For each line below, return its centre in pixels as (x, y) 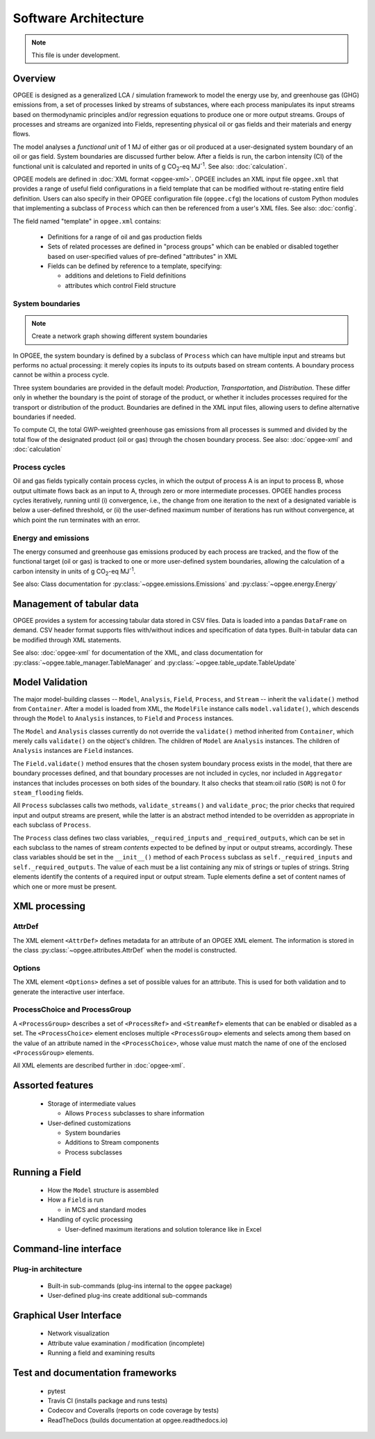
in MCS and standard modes (106, 1209)
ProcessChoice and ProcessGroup (72, 1010)
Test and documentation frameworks (95, 1373)
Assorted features (53, 1086)
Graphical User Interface (67, 1315)
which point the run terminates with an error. (76, 520)
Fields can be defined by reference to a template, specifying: (135, 266)
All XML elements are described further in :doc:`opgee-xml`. (99, 1065)
